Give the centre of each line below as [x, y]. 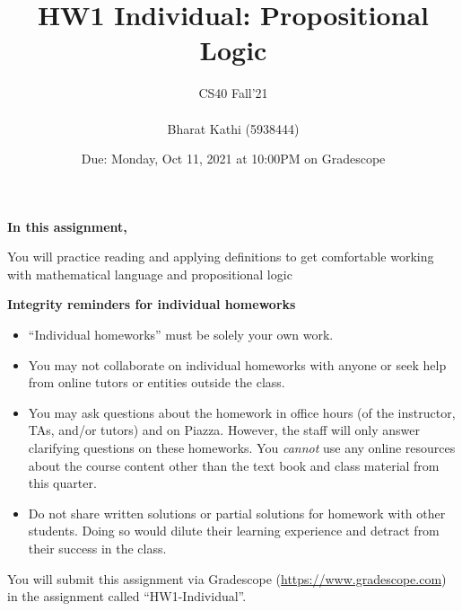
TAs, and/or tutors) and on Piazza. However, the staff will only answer [224, 430]
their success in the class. [97, 548]
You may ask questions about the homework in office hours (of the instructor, [242, 412]
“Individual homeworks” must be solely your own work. [181, 335]
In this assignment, [67, 226]
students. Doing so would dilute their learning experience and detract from [234, 531]
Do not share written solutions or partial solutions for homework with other [237, 513]
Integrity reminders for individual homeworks [152, 304]
